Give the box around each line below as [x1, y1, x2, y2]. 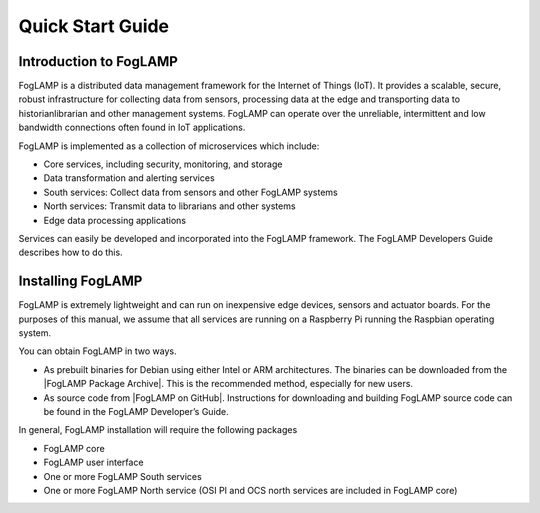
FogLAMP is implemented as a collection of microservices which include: [18, 140, 320, 152]
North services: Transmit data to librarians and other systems [43, 200, 296, 212]
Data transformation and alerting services [43, 172, 215, 184]
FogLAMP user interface [43, 456, 144, 469]
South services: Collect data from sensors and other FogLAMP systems [43, 186, 339, 198]
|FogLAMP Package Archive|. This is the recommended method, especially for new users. [43, 378, 414, 390]
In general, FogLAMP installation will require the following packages [18, 424, 298, 436]
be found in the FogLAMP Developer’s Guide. [43, 406, 229, 417]
